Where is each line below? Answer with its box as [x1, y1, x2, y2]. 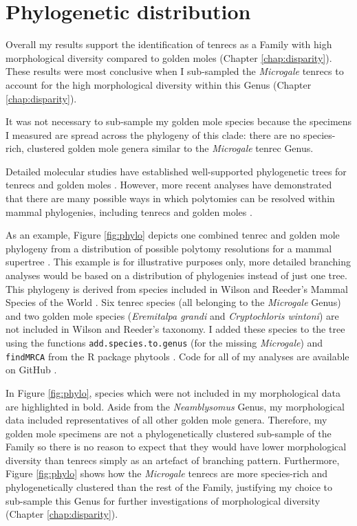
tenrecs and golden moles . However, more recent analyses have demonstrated [6, 177, 332, 192]
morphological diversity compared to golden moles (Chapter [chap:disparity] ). [6, 50, 332, 65]
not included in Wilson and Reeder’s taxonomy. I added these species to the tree [6, 322, 345, 336]
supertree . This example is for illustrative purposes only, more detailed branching [6, 254, 351, 269]
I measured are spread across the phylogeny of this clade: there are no [6, 127, 301, 142]
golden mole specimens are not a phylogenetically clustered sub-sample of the [6, 426, 332, 440]
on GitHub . [6, 362, 57, 377]
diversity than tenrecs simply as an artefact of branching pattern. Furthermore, [6, 452, 340, 467]
